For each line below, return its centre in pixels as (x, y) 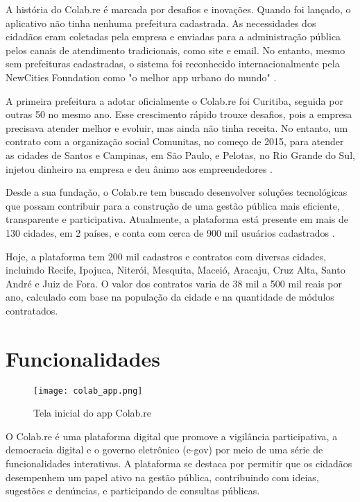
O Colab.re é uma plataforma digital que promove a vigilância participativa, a (172, 436)
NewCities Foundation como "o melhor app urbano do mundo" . (141, 77)
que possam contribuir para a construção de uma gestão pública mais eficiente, (173, 205)
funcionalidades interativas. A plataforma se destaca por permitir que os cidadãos (179, 463)
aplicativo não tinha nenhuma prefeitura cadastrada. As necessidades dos (161, 23)
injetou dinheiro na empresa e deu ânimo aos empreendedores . (139, 168)
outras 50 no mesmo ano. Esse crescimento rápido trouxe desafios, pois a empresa (179, 114)
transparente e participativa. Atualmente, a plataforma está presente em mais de (177, 219)
